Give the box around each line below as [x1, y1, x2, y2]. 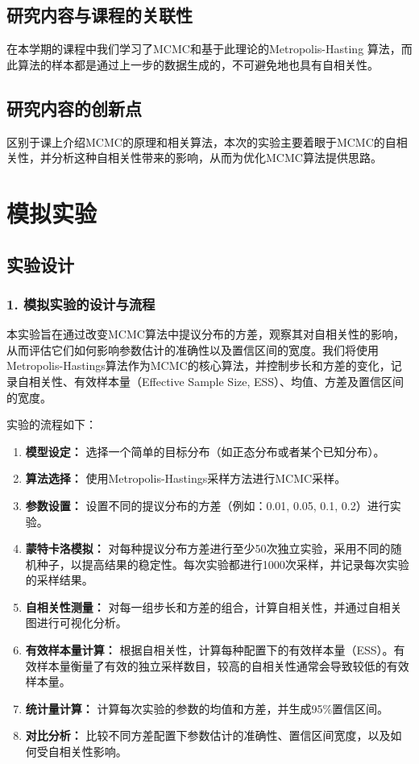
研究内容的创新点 [6, 95, 142, 120]
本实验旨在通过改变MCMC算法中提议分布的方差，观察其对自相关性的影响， [6, 326, 404, 343]
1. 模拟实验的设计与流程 [6, 293, 156, 313]
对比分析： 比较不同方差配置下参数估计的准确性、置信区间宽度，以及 [25, 727, 391, 744]
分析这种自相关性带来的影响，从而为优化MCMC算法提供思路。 [51, 149, 382, 166]
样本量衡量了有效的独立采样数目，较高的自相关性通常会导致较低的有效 [36, 657, 409, 674]
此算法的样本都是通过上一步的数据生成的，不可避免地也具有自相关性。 [6, 56, 379, 73]
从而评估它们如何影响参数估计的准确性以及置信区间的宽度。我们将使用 [6, 341, 379, 358]
